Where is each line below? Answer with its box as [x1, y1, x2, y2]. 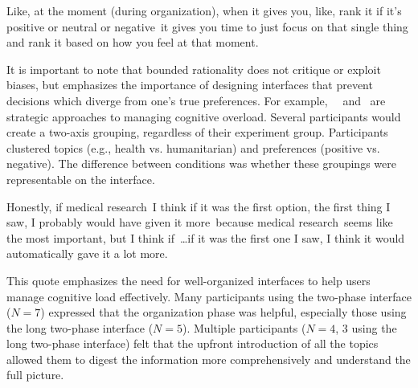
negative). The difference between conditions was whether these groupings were [6, 155, 396, 172]
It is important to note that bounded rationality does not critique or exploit [6, 60, 381, 77]
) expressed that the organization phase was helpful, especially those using [40, 304, 407, 321]
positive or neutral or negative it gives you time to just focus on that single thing [6, 18, 408, 35]
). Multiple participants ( [182, 319, 306, 336]
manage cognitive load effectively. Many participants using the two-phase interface [6, 288, 412, 304]
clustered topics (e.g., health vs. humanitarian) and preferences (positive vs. [6, 139, 380, 156]
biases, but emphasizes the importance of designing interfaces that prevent [6, 76, 373, 93]
